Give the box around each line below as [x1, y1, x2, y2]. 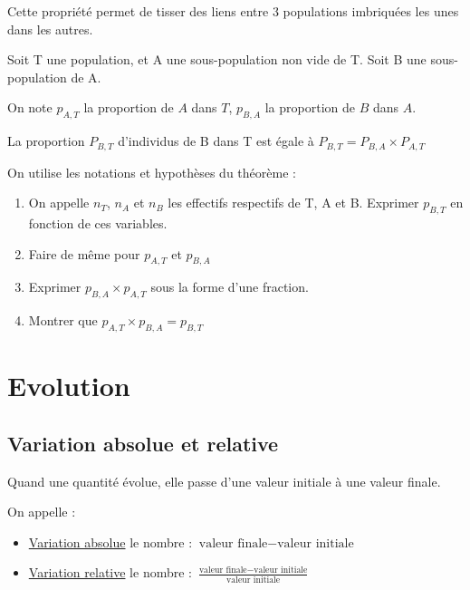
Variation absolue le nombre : [28, 532, 193, 551]
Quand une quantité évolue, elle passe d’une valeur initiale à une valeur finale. [7, 471, 441, 490]
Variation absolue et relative [7, 429, 279, 457]
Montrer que [28, 311, 98, 330]
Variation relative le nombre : [28, 563, 192, 582]
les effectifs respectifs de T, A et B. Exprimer [168, 193, 419, 212]
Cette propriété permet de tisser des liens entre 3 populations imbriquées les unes [7, 2, 459, 20]
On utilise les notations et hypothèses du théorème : [7, 162, 296, 181]
